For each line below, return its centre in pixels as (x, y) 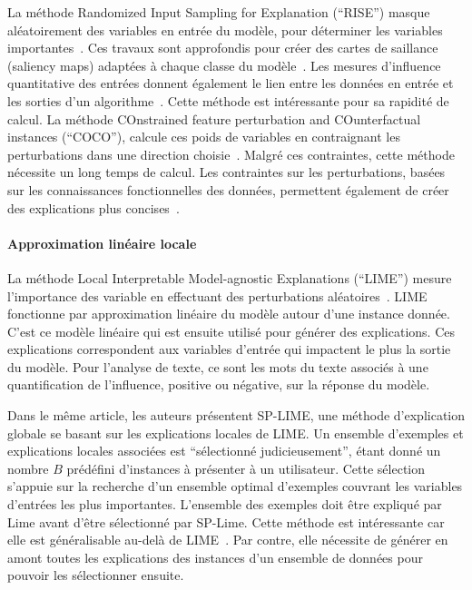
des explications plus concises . (93, 207)
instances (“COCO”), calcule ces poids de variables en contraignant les (204, 137)
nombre (28, 468)
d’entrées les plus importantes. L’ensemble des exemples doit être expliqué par (225, 504)
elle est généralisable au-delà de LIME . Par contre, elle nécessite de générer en (228, 540)
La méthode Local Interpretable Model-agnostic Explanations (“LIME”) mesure (230, 277)
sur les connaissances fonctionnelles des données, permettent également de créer (228, 189)
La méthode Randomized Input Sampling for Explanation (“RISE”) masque (219, 12)
